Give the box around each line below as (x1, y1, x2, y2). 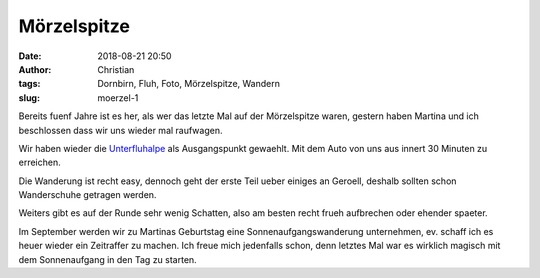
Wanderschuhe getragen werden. (18, 189, 157, 201)
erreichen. (18, 156, 61, 169)
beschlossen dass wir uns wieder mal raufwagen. (18, 124, 223, 136)
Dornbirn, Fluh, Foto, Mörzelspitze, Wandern (97, 78, 280, 90)
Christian (97, 63, 135, 75)
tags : (18, 78, 41, 90)
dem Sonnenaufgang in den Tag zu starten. (18, 253, 197, 265)
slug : (18, 91, 40, 104)
